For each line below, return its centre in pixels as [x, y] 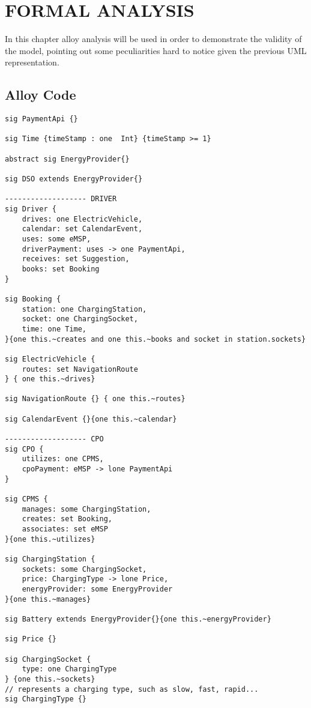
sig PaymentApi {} [41, 119]
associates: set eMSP [65, 529]
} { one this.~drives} [50, 379]
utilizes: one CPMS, [63, 459]
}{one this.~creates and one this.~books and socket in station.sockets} [155, 339]
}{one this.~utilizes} [50, 539]
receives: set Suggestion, [76, 259]
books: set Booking [61, 269]
